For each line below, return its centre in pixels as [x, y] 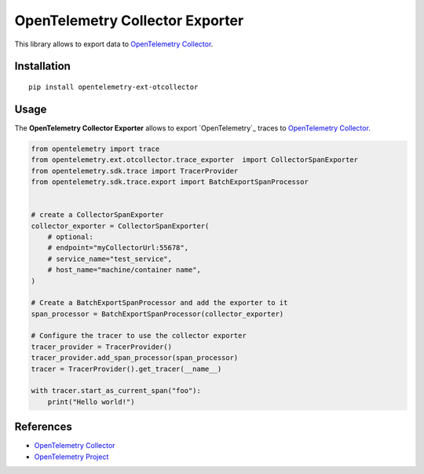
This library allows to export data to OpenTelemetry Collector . [114, 44]
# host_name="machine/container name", [124, 270]
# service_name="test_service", [110, 259]
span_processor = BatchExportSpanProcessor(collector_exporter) [157, 314]
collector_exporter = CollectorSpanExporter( [120, 226]
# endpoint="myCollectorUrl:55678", [118, 248]
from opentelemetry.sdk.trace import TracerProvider [135, 171]
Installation [42, 66]
